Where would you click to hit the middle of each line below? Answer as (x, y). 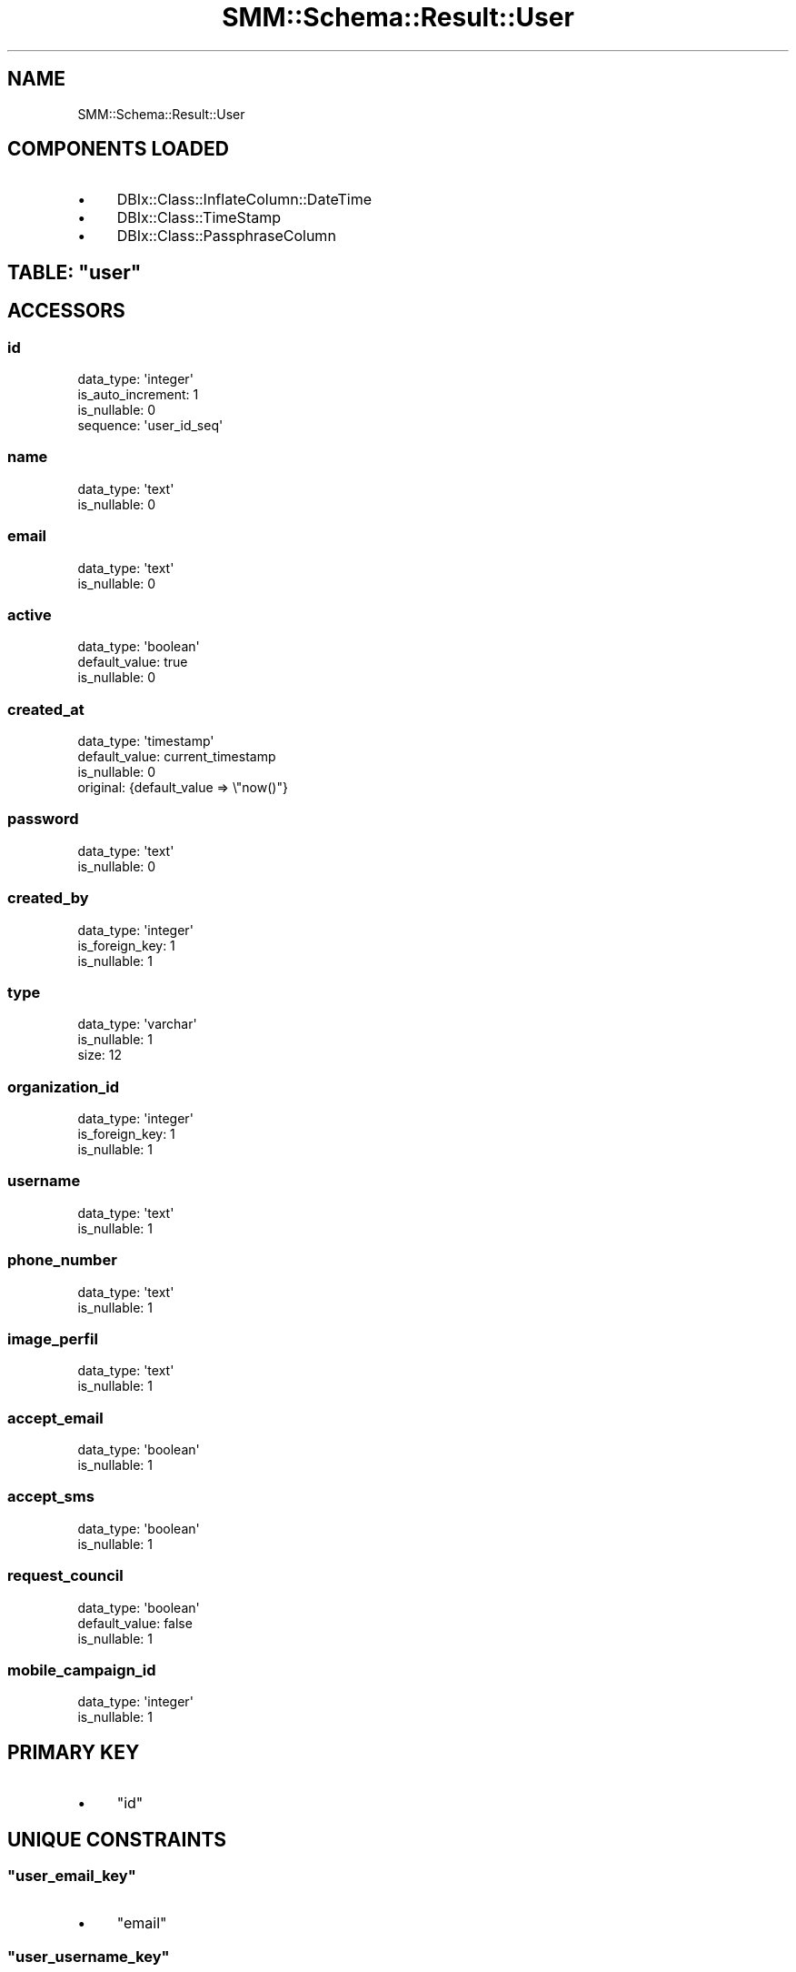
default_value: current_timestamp (177, 757)
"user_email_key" (72, 1876)
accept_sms (51, 1497)
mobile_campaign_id (82, 1670)
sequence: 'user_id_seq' (150, 426)
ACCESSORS (66, 311)
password (43, 819)
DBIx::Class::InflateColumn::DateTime (244, 200)
